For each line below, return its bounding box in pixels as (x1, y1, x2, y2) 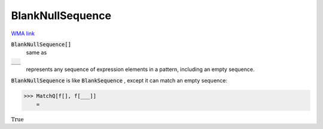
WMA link (11, 30, 35, 37)
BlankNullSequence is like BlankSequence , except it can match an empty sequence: (11, 76, 227, 84)
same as (26, 49, 47, 56)
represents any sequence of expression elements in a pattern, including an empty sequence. (26, 66, 255, 73)
